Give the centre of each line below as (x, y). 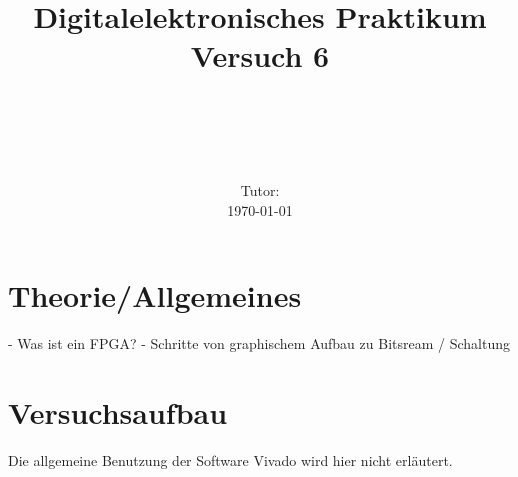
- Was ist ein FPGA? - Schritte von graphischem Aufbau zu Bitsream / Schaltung (259, 343)
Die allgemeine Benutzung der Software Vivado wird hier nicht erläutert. (230, 459)
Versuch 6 (260, 55)
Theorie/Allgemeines (155, 295)
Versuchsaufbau (118, 412)
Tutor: (260, 190)
